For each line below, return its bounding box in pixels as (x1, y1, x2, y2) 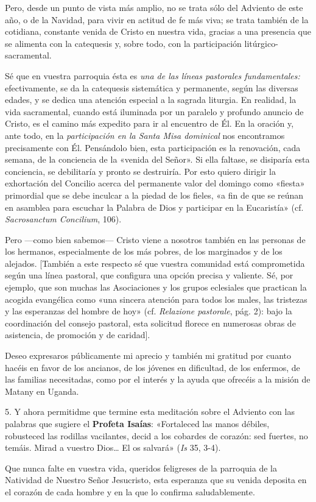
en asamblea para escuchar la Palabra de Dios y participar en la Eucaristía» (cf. (5, 200, 304, 213)
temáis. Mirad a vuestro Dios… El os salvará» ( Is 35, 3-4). (5, 441, 221, 454)
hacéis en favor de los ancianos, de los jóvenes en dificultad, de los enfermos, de (5, 361, 300, 373)
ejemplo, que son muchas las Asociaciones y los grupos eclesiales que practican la (5, 281, 307, 294)
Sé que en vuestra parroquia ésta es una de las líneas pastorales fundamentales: (5, 69, 300, 82)
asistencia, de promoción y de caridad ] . (5, 328, 150, 341)
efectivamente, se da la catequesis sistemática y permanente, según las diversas (5, 81, 298, 94)
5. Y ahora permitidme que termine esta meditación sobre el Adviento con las (5, 405, 295, 418)
